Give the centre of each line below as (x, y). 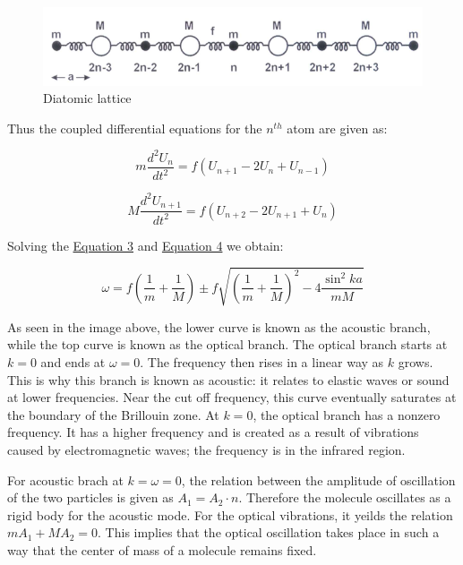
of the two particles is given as (90, 497)
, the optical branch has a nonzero (347, 414)
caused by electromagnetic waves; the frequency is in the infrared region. (206, 449)
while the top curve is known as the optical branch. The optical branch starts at (227, 344)
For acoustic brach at (65, 479)
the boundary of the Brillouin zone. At (113, 414)
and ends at (73, 362)
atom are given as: (337, 128)
